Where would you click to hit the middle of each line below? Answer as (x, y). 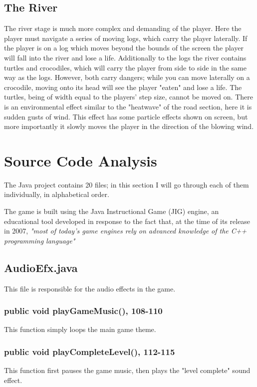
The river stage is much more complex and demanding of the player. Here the (123, 28)
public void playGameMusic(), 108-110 (83, 311)
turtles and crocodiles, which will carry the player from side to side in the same (125, 67)
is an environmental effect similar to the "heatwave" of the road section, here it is (128, 106)
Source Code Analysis (81, 160)
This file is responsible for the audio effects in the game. (90, 288)
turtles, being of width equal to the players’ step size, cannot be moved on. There (128, 97)
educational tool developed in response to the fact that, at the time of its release (127, 221)
